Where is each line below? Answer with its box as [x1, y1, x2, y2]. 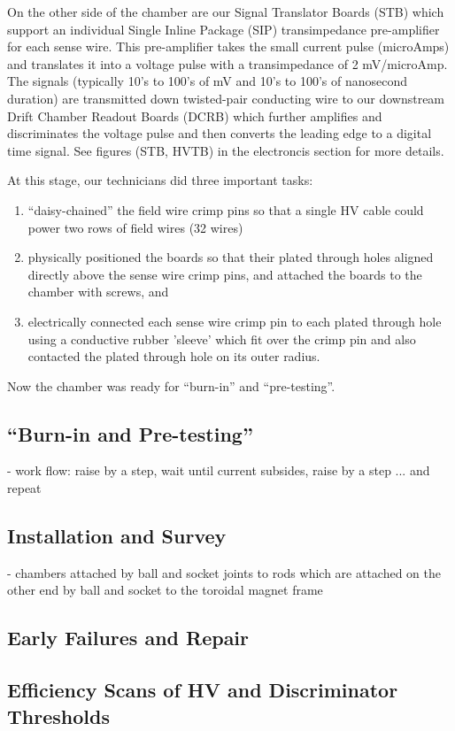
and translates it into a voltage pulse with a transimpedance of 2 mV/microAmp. [7, 54, 448, 73]
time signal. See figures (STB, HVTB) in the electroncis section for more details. [7, 141, 444, 159]
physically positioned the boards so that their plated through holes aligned [27, 248, 434, 266]
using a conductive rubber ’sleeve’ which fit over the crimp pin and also [27, 329, 416, 348]
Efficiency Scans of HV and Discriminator [7, 676, 398, 704]
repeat [7, 479, 42, 497]
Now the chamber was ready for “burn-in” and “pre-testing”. [7, 376, 335, 395]
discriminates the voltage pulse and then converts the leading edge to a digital [7, 124, 432, 142]
